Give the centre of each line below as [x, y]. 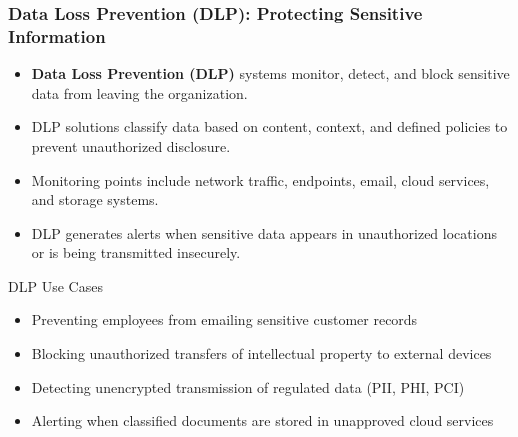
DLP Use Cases [55, 285]
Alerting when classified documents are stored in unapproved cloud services [262, 420]
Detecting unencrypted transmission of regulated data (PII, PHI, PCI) [248, 386]
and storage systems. [95, 199]
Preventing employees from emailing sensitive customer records [224, 319]
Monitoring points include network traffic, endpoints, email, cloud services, [260, 179]
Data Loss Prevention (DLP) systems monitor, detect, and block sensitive [270, 73]
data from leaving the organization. [139, 92]
